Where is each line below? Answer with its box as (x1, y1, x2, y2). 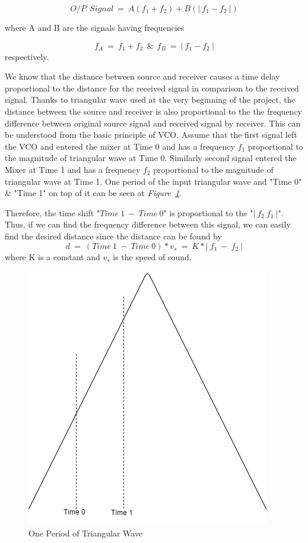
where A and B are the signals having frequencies (5, 21, 185, 33)
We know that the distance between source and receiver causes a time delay (5, 70, 280, 83)
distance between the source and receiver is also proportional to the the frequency (5, 105, 303, 117)
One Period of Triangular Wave (28, 526, 143, 539)
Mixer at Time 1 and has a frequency (5, 163, 141, 175)
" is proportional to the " (163, 206, 253, 219)
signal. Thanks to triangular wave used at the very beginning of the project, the (5, 93, 296, 106)
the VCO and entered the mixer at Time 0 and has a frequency (5, 140, 235, 152)
